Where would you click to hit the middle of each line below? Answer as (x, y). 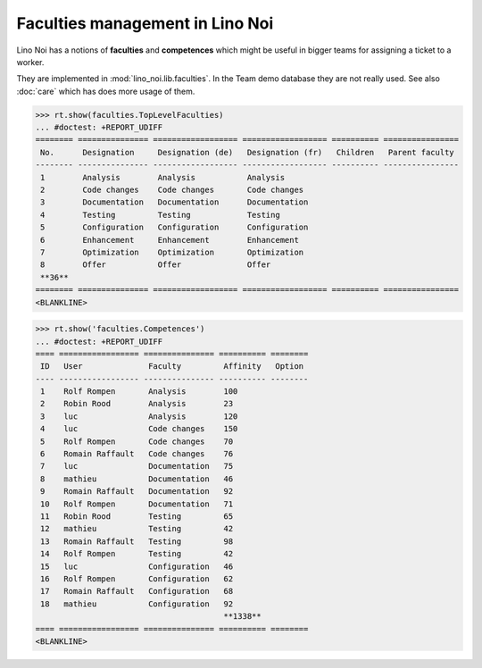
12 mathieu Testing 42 (137, 529)
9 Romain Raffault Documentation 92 (137, 492)
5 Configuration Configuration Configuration (175, 227)
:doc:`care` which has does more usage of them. (106, 91)
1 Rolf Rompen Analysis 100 (139, 392)
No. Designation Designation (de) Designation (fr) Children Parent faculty (247, 152)
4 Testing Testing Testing (160, 215)
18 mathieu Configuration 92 (137, 604)
